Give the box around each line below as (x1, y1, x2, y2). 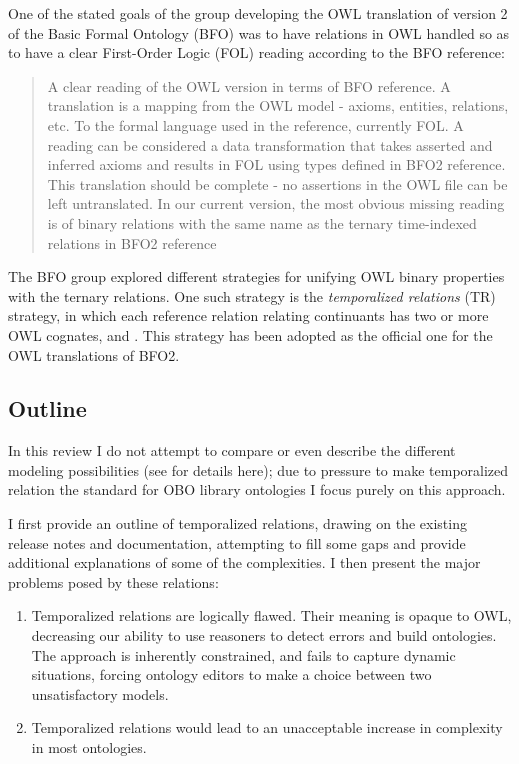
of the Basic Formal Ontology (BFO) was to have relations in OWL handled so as (8, 22, 510, 43)
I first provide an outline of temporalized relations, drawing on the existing (8, 513, 467, 534)
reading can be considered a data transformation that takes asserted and (47, 134, 493, 155)
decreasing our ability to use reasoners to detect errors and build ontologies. (31, 625, 497, 646)
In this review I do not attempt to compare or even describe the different (8, 440, 456, 461)
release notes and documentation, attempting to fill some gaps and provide (8, 532, 466, 553)
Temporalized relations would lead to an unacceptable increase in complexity (31, 717, 503, 738)
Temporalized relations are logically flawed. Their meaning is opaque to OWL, (31, 605, 512, 626)
